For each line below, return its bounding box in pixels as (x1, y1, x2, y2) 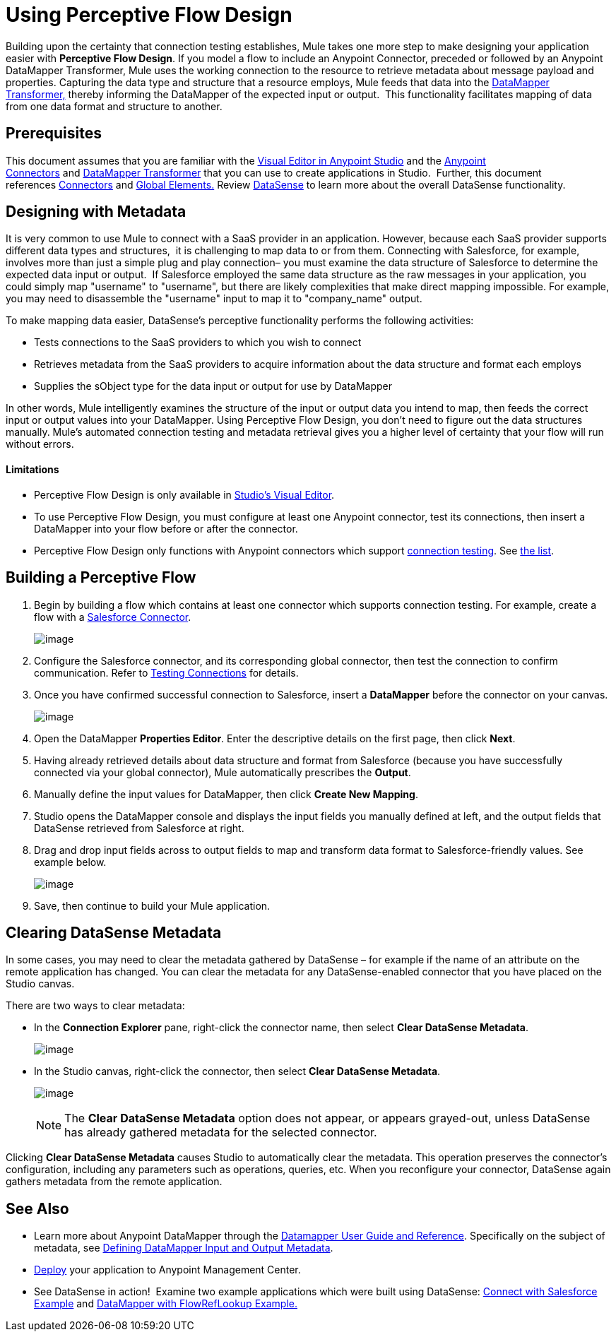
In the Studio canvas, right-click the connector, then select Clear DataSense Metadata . (34, 1065, 441, 1078)
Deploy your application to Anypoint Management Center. (34, 1264, 301, 1276)
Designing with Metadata (6, 203, 186, 221)
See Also (6, 1199, 69, 1218)
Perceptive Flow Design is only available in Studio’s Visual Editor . (34, 488, 335, 501)
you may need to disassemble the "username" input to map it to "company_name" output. (6, 292, 422, 305)
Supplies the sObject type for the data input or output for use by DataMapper (34, 380, 393, 393)
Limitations (6, 463, 59, 476)
